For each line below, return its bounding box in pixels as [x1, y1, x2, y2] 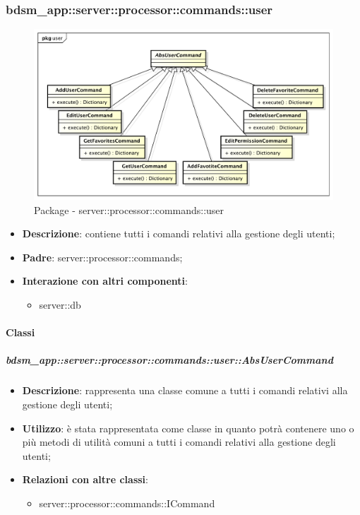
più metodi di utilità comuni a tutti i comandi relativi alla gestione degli [22, 434, 336, 449]
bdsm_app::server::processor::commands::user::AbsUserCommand [6, 353, 333, 367]
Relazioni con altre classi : [22, 472, 148, 487]
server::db [39, 297, 81, 312]
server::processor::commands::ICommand [39, 495, 215, 510]
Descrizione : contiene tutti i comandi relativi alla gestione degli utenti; [22, 226, 335, 241]
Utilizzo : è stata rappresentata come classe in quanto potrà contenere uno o [22, 420, 354, 435]
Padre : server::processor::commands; [22, 249, 183, 264]
